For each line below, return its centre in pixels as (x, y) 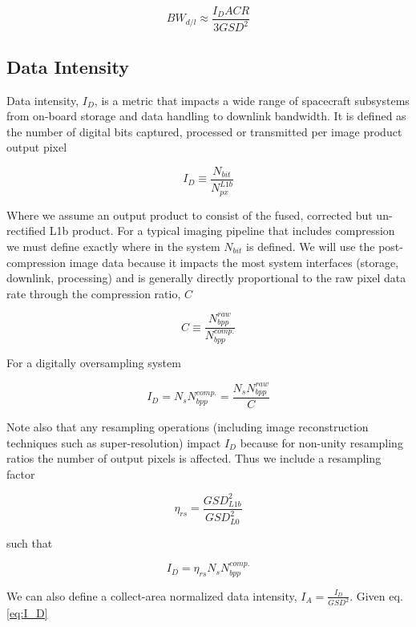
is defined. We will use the (311, 247)
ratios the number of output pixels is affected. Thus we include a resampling (194, 458)
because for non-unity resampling (321, 442)
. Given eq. (376, 595)
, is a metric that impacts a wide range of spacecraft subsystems (252, 100)
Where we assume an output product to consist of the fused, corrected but (190, 214)
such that (30, 542)
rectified (26, 231)
